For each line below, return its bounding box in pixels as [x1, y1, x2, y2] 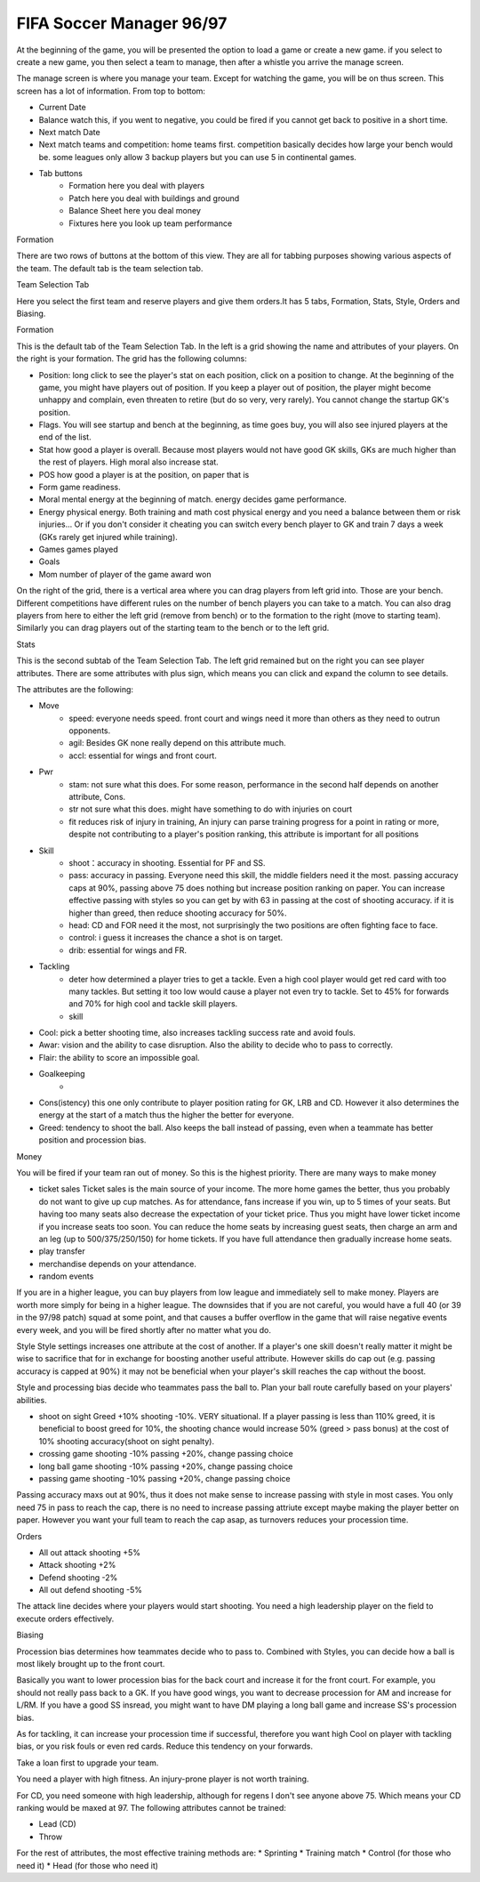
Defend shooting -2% [38, 1571, 118, 1583]
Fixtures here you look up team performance [68, 218, 233, 229]
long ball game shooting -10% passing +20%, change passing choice [38, 1460, 293, 1472]
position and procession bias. [38, 1135, 147, 1145]
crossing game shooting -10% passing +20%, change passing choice [38, 1449, 293, 1459]
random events [38, 1271, 94, 1281]
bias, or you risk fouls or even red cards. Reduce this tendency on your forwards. [16, 1741, 313, 1752]
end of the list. [38, 432, 92, 442]
